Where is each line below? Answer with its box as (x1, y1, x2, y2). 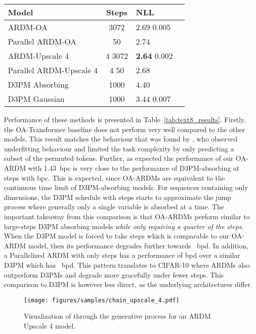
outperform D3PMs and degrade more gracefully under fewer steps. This (4, 269, 224, 280)
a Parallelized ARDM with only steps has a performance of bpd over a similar (4, 250, 240, 260)
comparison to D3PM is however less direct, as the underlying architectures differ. (4, 279, 253, 289)
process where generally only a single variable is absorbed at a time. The (4, 201, 224, 212)
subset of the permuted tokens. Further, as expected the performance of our (4, 153, 234, 163)
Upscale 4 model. (24, 320, 76, 331)
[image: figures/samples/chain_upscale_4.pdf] (24, 296, 179, 304)
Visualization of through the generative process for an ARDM (24, 311, 211, 321)
